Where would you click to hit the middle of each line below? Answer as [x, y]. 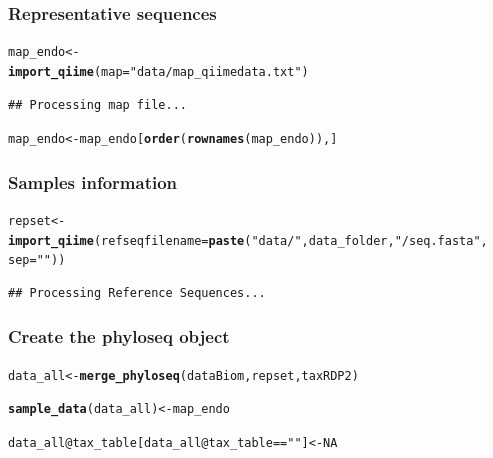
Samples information [93, 181]
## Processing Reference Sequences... [137, 292]
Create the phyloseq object [119, 336]
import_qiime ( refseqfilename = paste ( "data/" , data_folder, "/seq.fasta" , [248, 240]
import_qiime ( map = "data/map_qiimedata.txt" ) [158, 71]
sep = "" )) [37, 260]
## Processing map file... [97, 104]
